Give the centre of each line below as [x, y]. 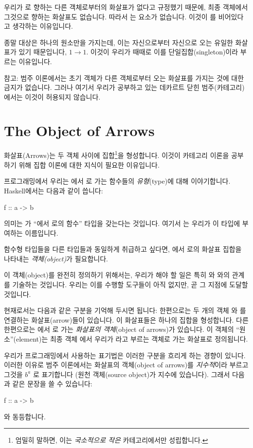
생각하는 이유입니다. [43, 26]
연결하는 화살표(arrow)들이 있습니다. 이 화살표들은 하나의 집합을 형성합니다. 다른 [126, 319]
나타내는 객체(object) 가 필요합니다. [56, 258]
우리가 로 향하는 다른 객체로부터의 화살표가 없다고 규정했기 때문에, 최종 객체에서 [126, 7]
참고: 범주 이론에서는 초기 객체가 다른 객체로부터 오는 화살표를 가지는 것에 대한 [124, 78]
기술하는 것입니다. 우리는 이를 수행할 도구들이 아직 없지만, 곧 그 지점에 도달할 [130, 284]
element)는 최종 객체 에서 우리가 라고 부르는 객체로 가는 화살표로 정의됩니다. [132, 339]
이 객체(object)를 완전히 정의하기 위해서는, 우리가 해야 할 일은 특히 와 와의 [117, 275]
